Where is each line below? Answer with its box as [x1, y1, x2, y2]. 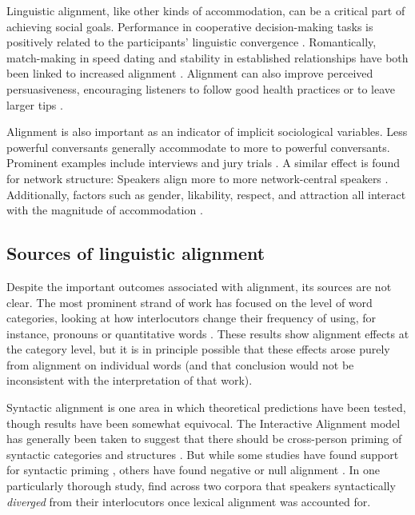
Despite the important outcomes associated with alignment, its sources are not [6, 277, 392, 294]
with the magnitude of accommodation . [6, 202, 203, 218]
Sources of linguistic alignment [6, 241, 265, 265]
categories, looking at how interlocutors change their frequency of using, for [6, 309, 377, 326]
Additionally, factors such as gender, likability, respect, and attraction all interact [6, 186, 406, 202]
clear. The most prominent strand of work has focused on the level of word [6, 293, 373, 310]
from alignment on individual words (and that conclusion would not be [6, 356, 354, 373]
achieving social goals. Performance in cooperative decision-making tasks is [6, 18, 373, 34]
